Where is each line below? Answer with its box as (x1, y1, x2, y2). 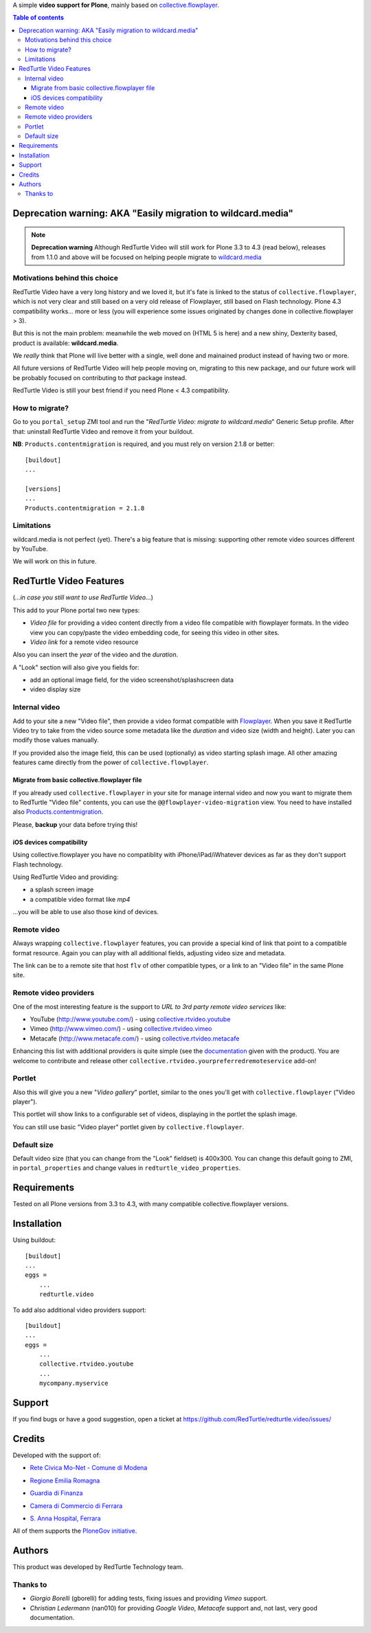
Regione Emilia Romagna (30, 1476, 100, 1485)
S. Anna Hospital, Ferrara (30, 1514, 101, 1522)
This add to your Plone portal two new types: (12, 606, 140, 614)
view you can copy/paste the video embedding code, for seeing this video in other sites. (30, 628, 280, 636)
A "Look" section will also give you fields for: (12, 663, 139, 671)
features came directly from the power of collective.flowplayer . (12, 758, 209, 766)
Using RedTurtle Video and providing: (12, 873, 119, 881)
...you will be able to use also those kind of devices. (12, 908, 159, 916)
